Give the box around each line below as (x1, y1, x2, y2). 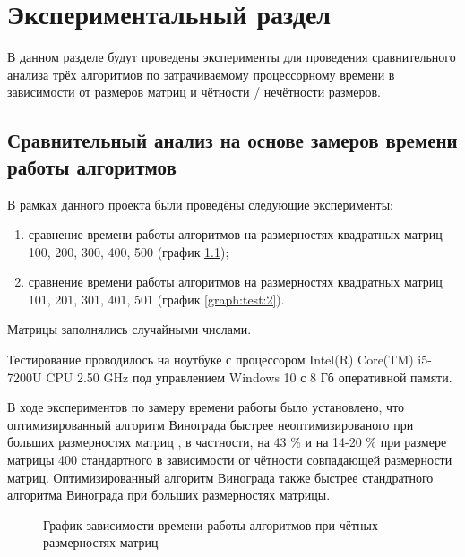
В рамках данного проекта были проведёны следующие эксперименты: (7, 194, 394, 213)
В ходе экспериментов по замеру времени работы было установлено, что (7, 398, 405, 416)
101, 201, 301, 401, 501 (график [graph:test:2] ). (28, 289, 285, 308)
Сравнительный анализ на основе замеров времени (7, 126, 458, 154)
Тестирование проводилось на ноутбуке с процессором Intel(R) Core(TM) (7, 350, 414, 369)
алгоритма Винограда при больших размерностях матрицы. (7, 485, 331, 504)
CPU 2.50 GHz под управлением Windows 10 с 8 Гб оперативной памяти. (46, 367, 452, 386)
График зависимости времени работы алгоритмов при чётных (43, 515, 378, 534)
